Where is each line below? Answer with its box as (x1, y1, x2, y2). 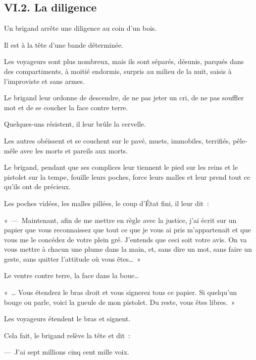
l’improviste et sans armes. (4, 75, 85, 86)
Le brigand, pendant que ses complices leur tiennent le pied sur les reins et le (4, 162, 238, 172)
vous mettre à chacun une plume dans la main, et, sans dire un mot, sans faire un (4, 244, 252, 254)
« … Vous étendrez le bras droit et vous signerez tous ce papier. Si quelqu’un (4, 287, 237, 297)
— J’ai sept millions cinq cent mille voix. (4, 347, 129, 357)
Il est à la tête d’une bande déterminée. (4, 39, 123, 50)
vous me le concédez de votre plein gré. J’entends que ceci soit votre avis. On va (4, 234, 247, 244)
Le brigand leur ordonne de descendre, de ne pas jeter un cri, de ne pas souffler (4, 92, 244, 103)
